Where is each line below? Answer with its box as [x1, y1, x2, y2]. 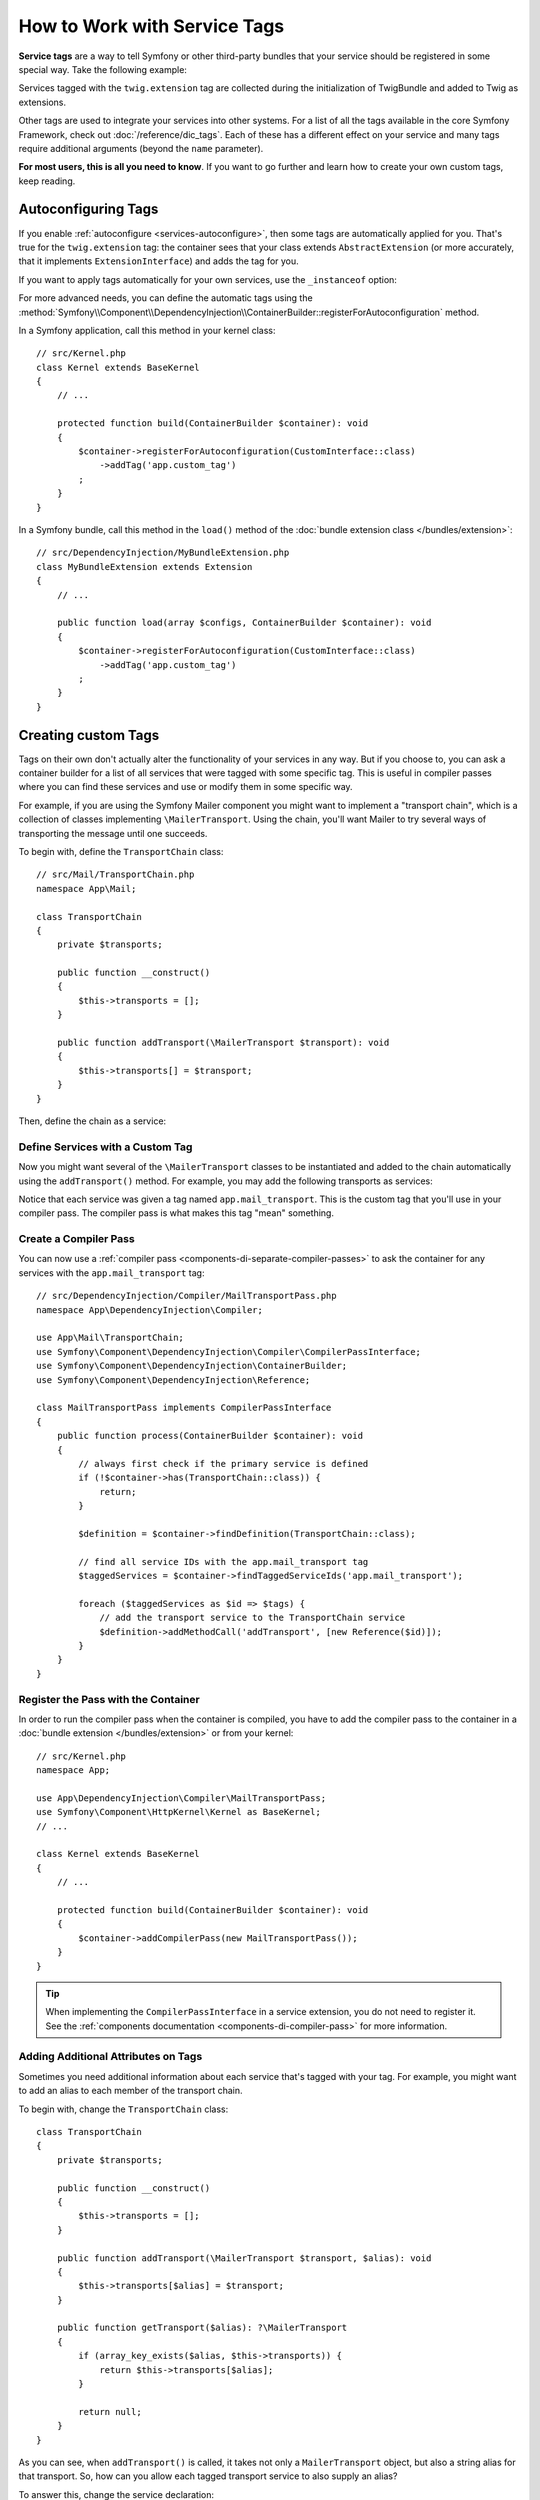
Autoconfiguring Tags [18, 201, 159, 218]
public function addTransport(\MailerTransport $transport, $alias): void [56, 2252, 432, 2264]
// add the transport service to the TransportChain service [99, 1612, 406, 1624]
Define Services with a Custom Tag [18, 1140, 193, 1154]
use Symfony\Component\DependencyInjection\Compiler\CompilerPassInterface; [36, 1346, 422, 1357]
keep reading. [18, 175, 76, 187]
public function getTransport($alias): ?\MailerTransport [56, 2322, 348, 2334]
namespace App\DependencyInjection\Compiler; [36, 1304, 264, 1315]
